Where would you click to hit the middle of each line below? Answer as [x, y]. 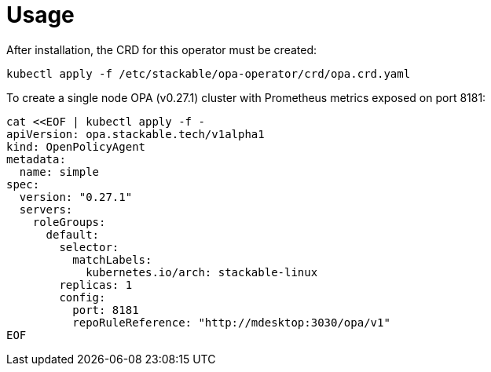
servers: [46, 209]
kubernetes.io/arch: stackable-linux [202, 272]
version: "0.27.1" [76, 197]
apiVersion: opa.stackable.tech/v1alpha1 [136, 134]
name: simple [59, 171]
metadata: [36, 159]
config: [82, 297]
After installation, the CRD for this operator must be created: [162, 49]
